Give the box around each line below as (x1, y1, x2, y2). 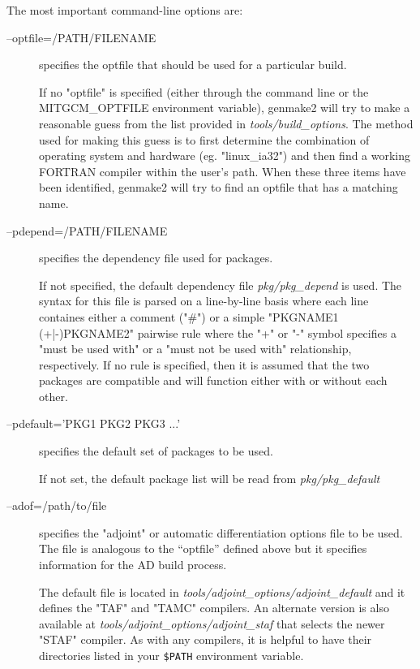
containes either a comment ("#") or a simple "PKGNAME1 (39, 308, 339, 325)
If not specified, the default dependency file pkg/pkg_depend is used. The (39, 276, 402, 293)
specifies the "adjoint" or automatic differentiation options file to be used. (39, 524, 403, 541)
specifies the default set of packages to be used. (39, 442, 273, 460)
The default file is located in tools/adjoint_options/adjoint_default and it (39, 583, 405, 600)
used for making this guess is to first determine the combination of (39, 131, 370, 148)
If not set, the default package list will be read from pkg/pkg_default (39, 469, 380, 486)
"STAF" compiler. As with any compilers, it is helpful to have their (39, 631, 372, 648)
